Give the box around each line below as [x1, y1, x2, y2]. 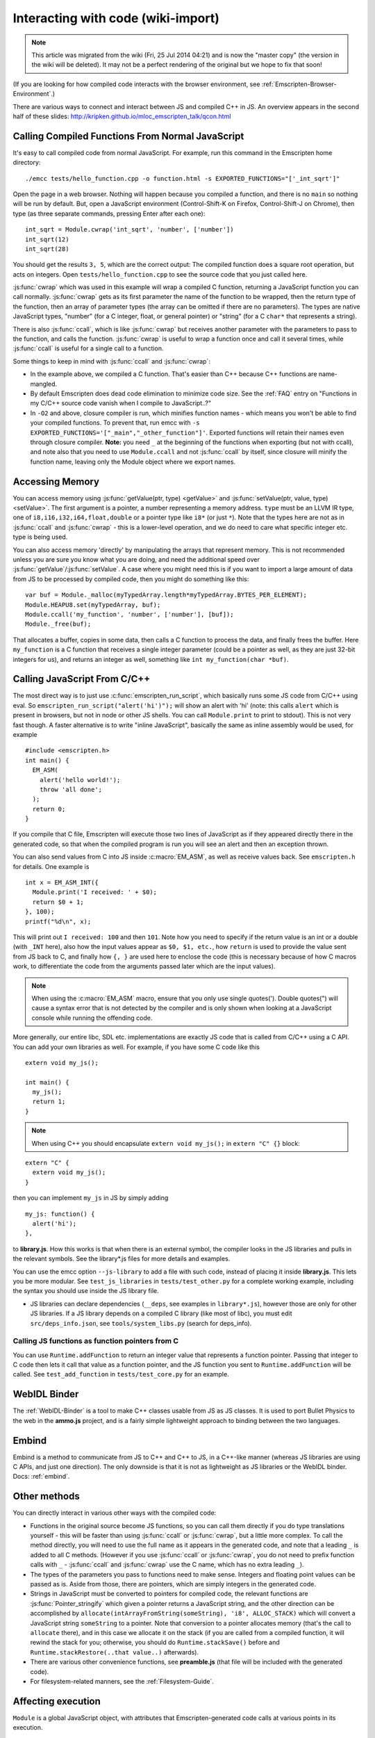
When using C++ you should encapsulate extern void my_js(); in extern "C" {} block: [31, 1139, 300, 1147]
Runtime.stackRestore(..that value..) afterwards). [30, 1648, 199, 1656]
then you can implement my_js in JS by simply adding [12, 1194, 169, 1202]
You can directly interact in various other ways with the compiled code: [12, 1509, 217, 1517]
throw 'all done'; [39, 786, 103, 793]
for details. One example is [12, 862, 90, 870]
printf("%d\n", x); [25, 918, 92, 925]
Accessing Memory [12, 476, 100, 487]
